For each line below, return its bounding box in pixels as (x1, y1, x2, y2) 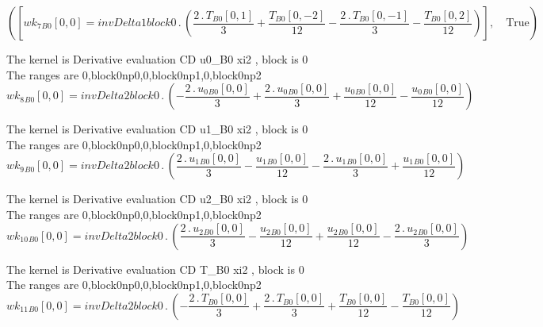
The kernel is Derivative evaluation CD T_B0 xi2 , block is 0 (6, 260, 304, 277)
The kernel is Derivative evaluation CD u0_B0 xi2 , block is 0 (6, 51, 308, 67)
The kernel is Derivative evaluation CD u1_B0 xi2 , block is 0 (6, 121, 308, 137)
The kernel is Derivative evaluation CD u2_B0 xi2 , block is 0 (6, 190, 308, 207)
